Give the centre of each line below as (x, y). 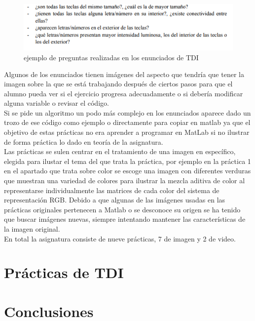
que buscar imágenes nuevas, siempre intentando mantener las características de (125, 219)
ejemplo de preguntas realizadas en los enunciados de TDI (111, 57)
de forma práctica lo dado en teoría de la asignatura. (84, 141)
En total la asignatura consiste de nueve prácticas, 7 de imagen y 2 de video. (120, 238)
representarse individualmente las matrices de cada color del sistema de (112, 190)
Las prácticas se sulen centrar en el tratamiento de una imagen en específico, (120, 151)
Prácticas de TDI (64, 272)
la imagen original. (32, 229)
